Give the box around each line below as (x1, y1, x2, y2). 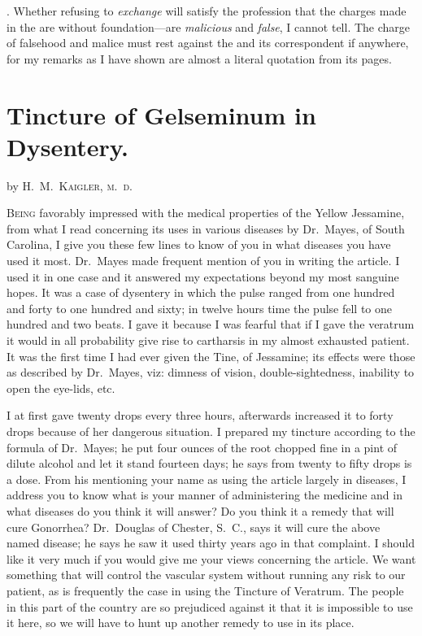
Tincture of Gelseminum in (7, 98, 316, 131)
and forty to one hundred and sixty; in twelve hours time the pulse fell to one (7, 299, 393, 316)
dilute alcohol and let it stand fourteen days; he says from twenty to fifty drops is (7, 455, 412, 472)
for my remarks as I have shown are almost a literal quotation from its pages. (7, 50, 392, 67)
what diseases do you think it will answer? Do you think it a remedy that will (7, 502, 394, 519)
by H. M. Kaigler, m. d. (7, 176, 133, 194)
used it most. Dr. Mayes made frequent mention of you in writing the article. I (7, 252, 400, 269)
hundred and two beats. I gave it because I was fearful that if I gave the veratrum (7, 316, 415, 333)
